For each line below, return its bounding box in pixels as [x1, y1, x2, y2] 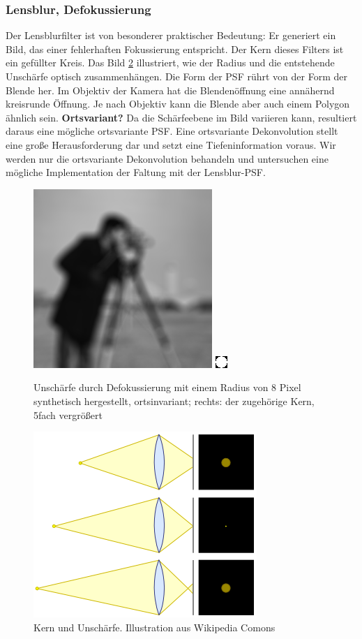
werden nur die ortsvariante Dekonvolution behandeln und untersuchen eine [6, 151, 329, 166]
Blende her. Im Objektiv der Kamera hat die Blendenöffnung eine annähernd [6, 82, 335, 97]
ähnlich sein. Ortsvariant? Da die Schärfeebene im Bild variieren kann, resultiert [6, 110, 357, 124]
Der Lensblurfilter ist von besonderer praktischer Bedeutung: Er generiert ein [6, 28, 336, 43]
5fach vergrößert [33, 407, 103, 422]
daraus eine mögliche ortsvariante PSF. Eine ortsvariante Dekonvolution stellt [6, 124, 338, 138]
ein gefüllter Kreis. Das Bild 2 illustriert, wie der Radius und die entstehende [6, 55, 335, 70]
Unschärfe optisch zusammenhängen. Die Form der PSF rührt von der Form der [6, 69, 347, 83]
